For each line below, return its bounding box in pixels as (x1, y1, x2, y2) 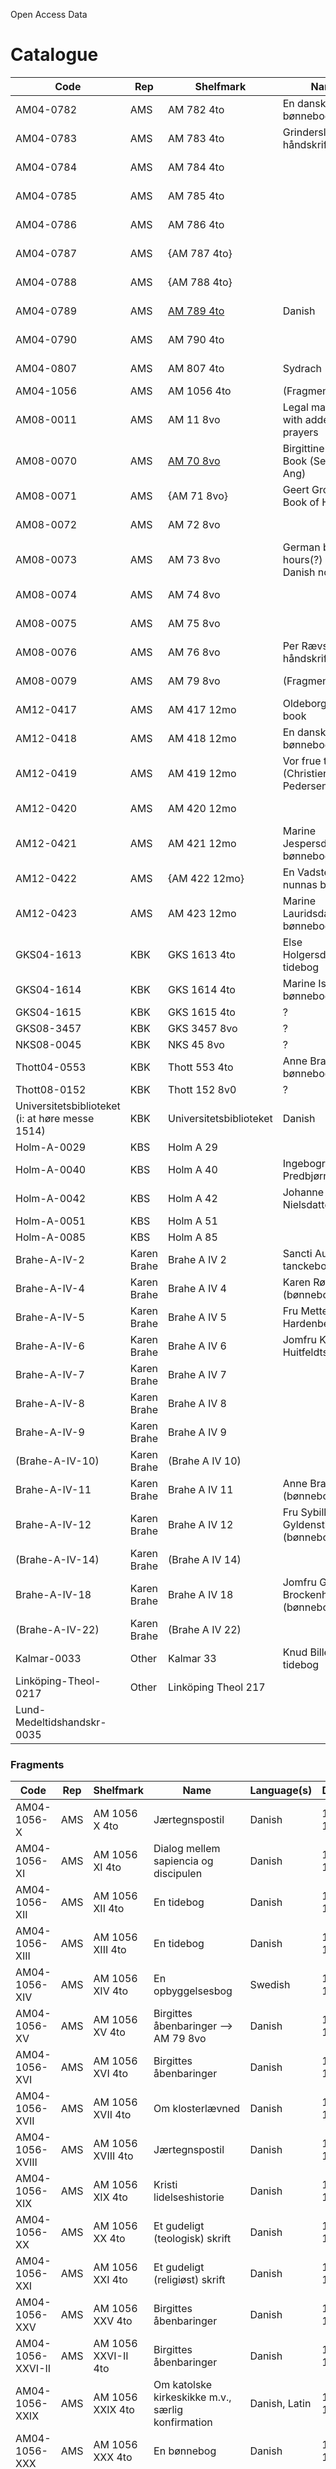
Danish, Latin (249, 2397, 312, 2411)
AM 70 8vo (168, 454, 221, 468)
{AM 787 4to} (168, 246, 233, 260)
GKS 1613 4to (168, 947, 236, 961)
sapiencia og (153, 1854, 214, 1868)
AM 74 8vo (168, 587, 221, 601)
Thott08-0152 (15, 1082, 87, 1096)
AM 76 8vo (168, 645, 221, 659)
